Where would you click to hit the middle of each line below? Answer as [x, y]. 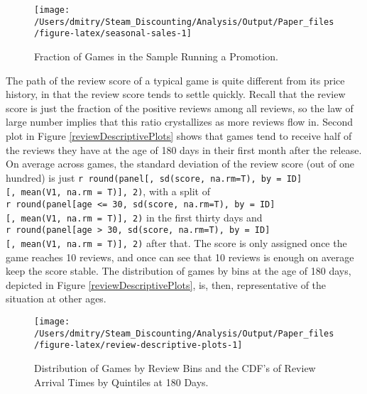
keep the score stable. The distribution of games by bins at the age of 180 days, [179, 271]
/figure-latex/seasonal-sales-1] [113, 34]
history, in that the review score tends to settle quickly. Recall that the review [176, 94]
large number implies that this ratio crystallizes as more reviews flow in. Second [180, 122]
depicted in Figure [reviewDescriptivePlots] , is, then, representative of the [166, 284]
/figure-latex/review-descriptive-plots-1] [138, 345]
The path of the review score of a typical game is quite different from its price [175, 80]
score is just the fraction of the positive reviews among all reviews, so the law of [180, 108]
